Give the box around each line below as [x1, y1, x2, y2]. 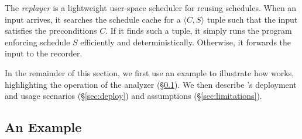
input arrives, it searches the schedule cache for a [5, 13, 181, 25]
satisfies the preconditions [5, 24, 97, 37]
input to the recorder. [5, 47, 83, 59]
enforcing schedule [5, 35, 70, 48]
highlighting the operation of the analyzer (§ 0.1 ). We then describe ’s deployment [5, 78, 297, 90]
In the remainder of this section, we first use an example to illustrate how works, [5, 66, 294, 79]
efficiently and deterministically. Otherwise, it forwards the [80, 35, 291, 48]
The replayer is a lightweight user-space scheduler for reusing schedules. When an [5, 2, 297, 13]
